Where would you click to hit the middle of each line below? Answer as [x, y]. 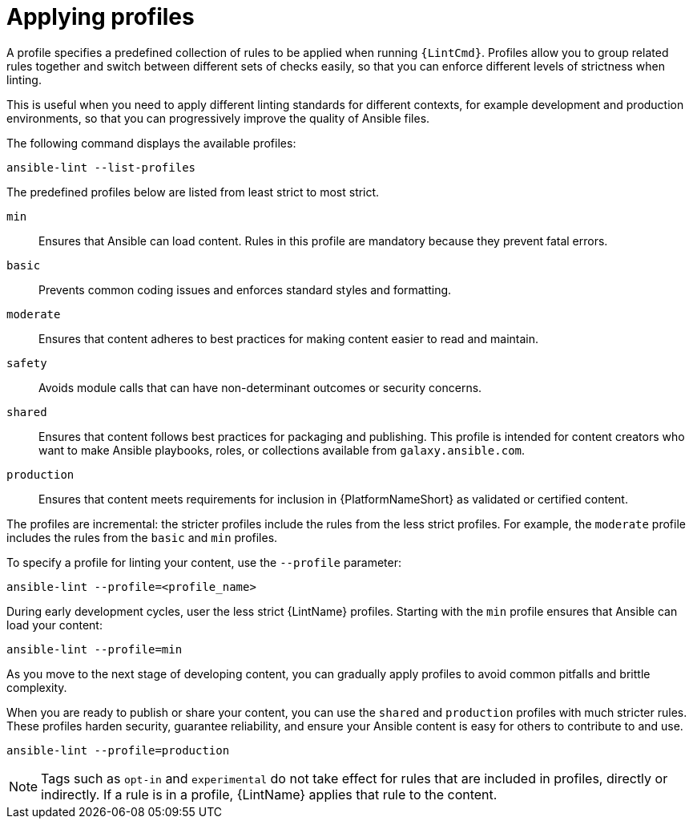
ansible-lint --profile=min [95, 649]
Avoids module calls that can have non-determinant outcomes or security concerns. [260, 387]
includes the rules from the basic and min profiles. [142, 537]
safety [27, 363]
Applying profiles [101, 17]
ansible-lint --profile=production [118, 750]
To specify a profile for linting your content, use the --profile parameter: [204, 562]
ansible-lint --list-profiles [101, 167]
